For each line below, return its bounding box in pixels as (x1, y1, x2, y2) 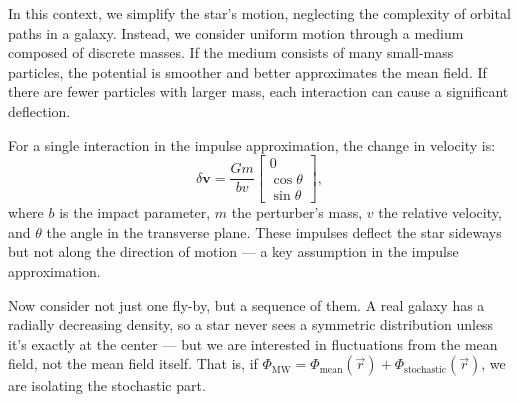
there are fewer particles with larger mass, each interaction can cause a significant (8, 81, 509, 102)
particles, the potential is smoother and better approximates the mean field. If (8, 61, 487, 82)
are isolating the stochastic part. (8, 375, 206, 396)
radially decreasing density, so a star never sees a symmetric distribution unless (8, 314, 494, 335)
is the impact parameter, (59, 202, 211, 223)
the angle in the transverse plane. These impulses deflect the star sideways (46, 221, 502, 242)
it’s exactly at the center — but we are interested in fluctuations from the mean (8, 333, 498, 354)
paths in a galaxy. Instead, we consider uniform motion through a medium (8, 22, 464, 43)
